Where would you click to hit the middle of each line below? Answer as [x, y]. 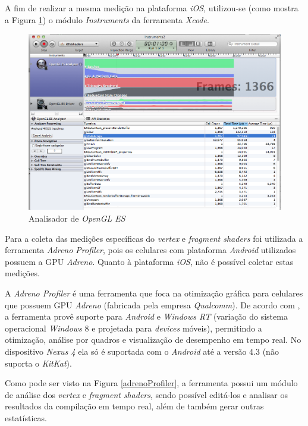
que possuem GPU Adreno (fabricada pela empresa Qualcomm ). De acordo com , [153, 304]
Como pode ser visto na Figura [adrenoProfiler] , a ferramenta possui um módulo [151, 383]
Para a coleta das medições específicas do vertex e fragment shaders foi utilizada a [154, 238]
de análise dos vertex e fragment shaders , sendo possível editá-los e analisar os [147, 394]
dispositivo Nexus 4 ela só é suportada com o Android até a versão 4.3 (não [142, 351]
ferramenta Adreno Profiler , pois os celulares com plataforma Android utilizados [150, 250]
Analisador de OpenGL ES [77, 218]
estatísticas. [26, 417]
